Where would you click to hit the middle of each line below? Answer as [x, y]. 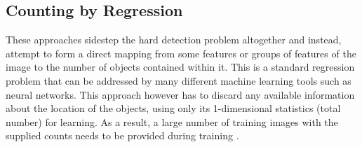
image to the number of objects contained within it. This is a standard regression [180, 67]
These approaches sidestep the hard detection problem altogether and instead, [174, 40]
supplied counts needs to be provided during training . [122, 135]
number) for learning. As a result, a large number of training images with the [172, 121]
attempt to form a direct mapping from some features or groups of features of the [181, 53]
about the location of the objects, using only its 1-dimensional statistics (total [173, 108]
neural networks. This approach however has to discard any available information [180, 94]
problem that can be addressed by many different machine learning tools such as [179, 80]
